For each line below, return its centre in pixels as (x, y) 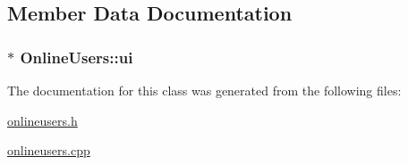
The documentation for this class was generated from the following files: (204, 90)
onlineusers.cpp (49, 150)
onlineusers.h (42, 120)
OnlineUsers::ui (76, 57)
